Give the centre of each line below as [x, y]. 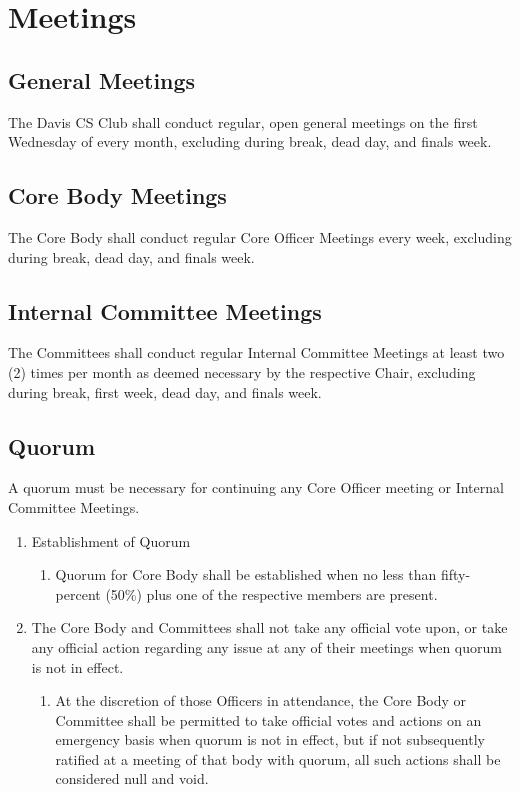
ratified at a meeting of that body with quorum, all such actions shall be [278, 758]
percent [78, 593]
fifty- [455, 574]
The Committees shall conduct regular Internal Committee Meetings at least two [256, 352]
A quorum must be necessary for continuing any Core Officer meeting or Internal [256, 487]
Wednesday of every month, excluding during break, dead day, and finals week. [250, 141]
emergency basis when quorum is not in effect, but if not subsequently [270, 739]
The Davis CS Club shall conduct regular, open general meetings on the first [243, 121]
